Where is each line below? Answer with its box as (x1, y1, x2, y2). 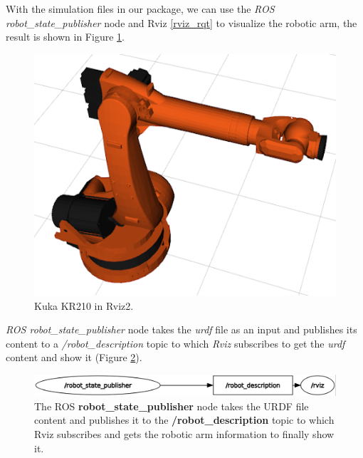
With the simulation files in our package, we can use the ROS (6, 1, 275, 16)
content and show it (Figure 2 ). (6, 350, 142, 365)
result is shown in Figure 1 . (6, 29, 125, 44)
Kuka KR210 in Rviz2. (34, 298, 134, 313)
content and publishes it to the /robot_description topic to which (34, 412, 335, 427)
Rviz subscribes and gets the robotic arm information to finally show (34, 426, 335, 441)
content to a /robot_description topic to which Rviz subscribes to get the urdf (6, 335, 345, 350)
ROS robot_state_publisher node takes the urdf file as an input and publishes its (6, 322, 357, 337)
